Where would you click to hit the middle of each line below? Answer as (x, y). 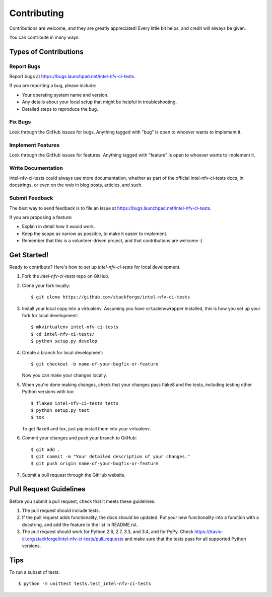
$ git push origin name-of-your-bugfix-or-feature (95, 464)
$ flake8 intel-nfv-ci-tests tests (75, 403)
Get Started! (29, 255)
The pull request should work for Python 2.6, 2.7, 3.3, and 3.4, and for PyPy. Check (108, 532)
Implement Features (35, 145)
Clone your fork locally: (46, 285)
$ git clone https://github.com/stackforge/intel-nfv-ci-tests (111, 297)
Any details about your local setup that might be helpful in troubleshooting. (99, 102)
